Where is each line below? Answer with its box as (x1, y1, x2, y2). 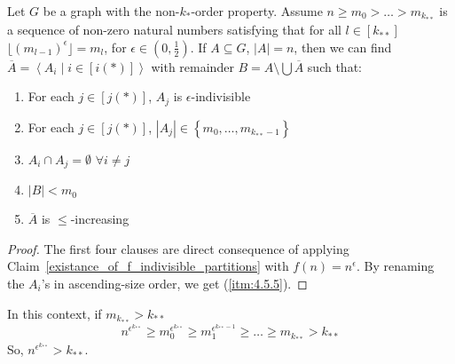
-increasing (70, 210, 129, 228)
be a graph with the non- (43, 2, 180, 20)
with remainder (151, 57, 234, 75)
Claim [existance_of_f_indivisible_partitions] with (7, 257, 289, 275)
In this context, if (7, 304, 102, 322)
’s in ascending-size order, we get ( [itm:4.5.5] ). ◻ (41, 273, 308, 292)
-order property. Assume (191, 2, 323, 20)
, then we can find (294, 37, 392, 56)
